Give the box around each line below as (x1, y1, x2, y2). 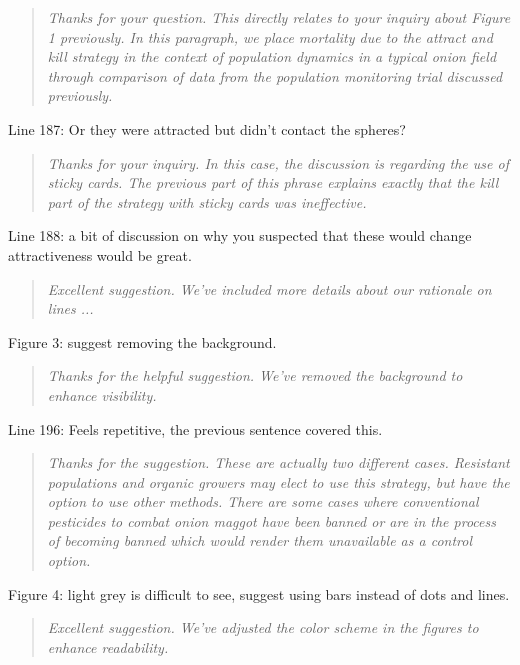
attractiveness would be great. (8, 244, 192, 265)
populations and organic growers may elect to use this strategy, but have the (47, 471, 510, 492)
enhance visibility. (47, 384, 157, 405)
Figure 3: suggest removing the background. (8, 331, 277, 352)
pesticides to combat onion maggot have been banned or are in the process (47, 510, 496, 531)
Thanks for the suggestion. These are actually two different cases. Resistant (47, 452, 510, 473)
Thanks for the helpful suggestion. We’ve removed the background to (47, 365, 463, 386)
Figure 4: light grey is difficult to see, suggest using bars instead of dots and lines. (8, 583, 510, 604)
